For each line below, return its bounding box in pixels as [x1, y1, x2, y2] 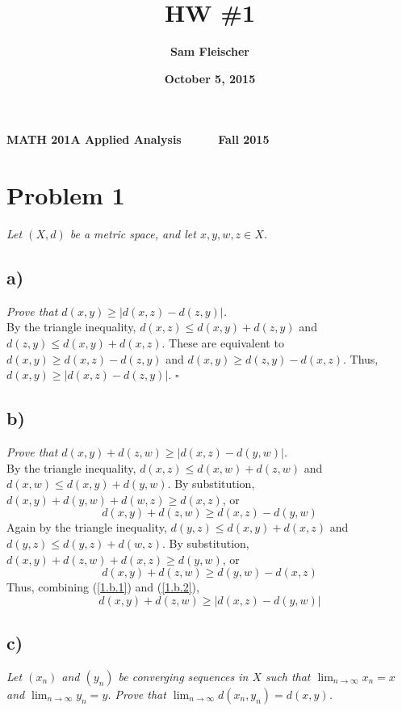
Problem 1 [6, 179, 125, 212]
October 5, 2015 [164, 69, 256, 86]
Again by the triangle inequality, [6, 519, 167, 536]
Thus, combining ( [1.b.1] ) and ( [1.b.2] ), [6, 578, 199, 595]
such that [266, 667, 311, 684]
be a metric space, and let [69, 225, 196, 242]
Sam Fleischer [170, 43, 249, 60]
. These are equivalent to [161, 334, 284, 351]
